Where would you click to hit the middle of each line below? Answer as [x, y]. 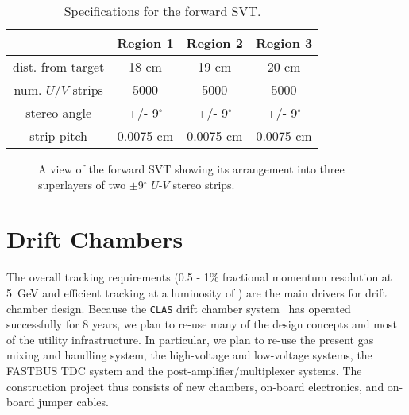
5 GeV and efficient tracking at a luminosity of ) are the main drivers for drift [197, 292]
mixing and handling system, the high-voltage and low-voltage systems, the [189, 355]
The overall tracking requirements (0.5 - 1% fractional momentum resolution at [199, 277]
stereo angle [59, 112]
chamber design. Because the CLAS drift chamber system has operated [179, 308]
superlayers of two [82, 184]
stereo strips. [204, 184]
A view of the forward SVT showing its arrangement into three [191, 169]
